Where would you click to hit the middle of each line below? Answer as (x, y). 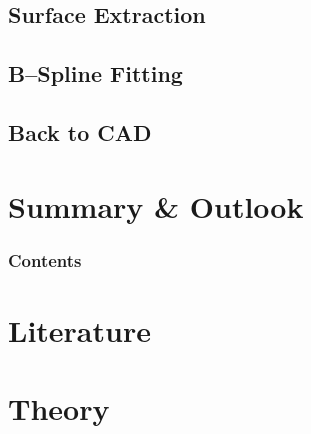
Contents (45, 259)
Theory (59, 408)
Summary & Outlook (156, 205)
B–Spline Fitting (95, 73)
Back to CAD (80, 131)
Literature (79, 329)
